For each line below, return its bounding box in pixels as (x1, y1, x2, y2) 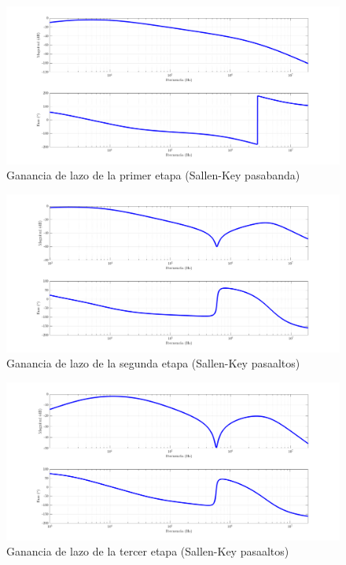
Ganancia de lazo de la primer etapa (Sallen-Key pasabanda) (6, 167, 300, 183)
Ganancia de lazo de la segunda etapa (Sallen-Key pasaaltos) (6, 355, 300, 371)
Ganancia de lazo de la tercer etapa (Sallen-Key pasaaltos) (6, 543, 289, 559)
